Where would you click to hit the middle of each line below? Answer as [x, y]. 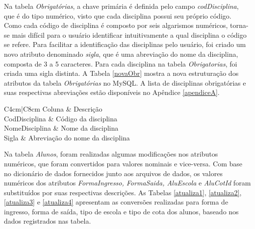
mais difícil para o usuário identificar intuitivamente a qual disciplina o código [129, 34]
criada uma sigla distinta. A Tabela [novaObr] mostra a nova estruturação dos [121, 73]
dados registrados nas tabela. [48, 221]
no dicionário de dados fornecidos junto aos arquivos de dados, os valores [113, 173]
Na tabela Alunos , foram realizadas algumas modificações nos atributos [111, 154]
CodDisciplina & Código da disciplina [61, 118]
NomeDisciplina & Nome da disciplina [61, 128]
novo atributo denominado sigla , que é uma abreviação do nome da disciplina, [121, 54]
